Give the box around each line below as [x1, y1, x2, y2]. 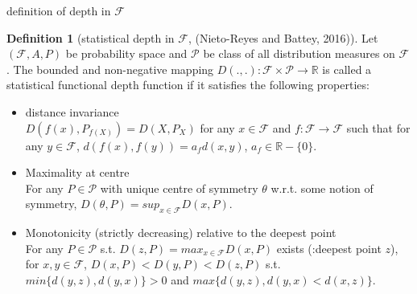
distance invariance [25, 103, 119, 120]
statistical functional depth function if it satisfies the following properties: [6, 76, 370, 93]
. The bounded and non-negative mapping [6, 60, 214, 77]
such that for [346, 119, 411, 136]
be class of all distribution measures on [203, 45, 395, 62]
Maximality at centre [25, 164, 130, 181]
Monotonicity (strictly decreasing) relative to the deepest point [25, 224, 336, 241]
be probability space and [65, 45, 188, 62]
